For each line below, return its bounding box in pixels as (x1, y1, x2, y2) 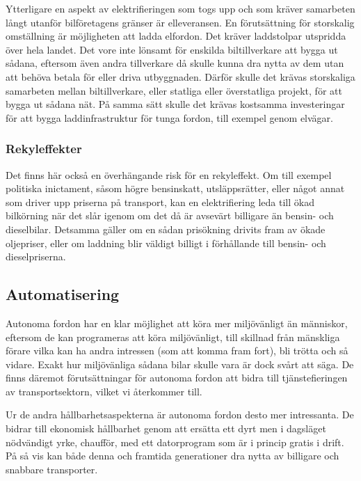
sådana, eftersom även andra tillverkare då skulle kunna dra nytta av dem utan (6, 56, 344, 70)
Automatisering (6, 283, 120, 305)
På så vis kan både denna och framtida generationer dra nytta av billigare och (6, 448, 339, 463)
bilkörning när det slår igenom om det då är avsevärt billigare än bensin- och (6, 208, 334, 223)
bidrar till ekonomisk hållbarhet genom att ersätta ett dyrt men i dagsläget (6, 421, 326, 436)
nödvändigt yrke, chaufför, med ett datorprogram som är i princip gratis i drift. (6, 434, 344, 449)
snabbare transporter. (6, 462, 98, 476)
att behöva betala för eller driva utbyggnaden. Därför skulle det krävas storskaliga (6, 69, 355, 84)
